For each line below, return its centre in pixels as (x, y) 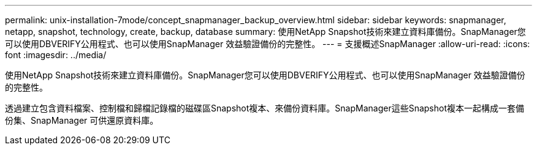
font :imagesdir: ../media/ (56, 55)
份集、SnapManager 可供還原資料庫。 (82, 120)
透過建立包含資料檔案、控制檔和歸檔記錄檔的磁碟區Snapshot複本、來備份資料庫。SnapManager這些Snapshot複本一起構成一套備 (265, 108)
